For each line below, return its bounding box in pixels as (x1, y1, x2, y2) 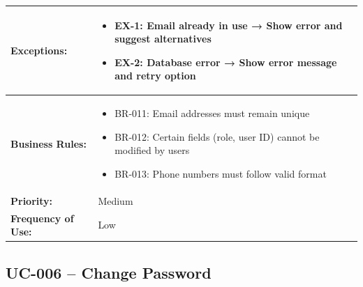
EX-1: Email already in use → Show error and (114, 17, 343, 32)
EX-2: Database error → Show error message (114, 54, 337, 69)
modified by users (114, 143, 190, 157)
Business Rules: (10, 136, 87, 150)
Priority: (10, 193, 53, 208)
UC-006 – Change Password (6, 261, 212, 283)
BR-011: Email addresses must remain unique (114, 106, 310, 121)
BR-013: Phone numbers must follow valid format (114, 166, 327, 180)
